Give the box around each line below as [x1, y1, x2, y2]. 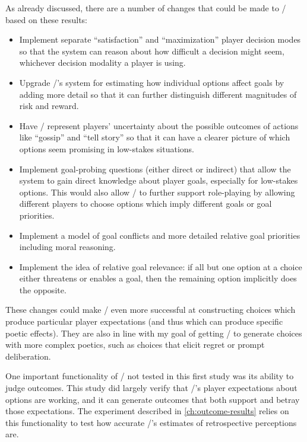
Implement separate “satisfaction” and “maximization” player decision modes [19, 33, 301, 46]
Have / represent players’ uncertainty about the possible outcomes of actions [19, 119, 299, 132]
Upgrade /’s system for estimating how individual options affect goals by [19, 76, 284, 88]
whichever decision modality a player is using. [19, 56, 186, 69]
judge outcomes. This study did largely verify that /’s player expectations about [5, 382, 297, 394]
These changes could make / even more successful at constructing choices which [5, 303, 296, 316]
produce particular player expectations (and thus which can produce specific [5, 315, 283, 328]
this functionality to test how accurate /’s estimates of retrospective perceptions [5, 416, 297, 428]
